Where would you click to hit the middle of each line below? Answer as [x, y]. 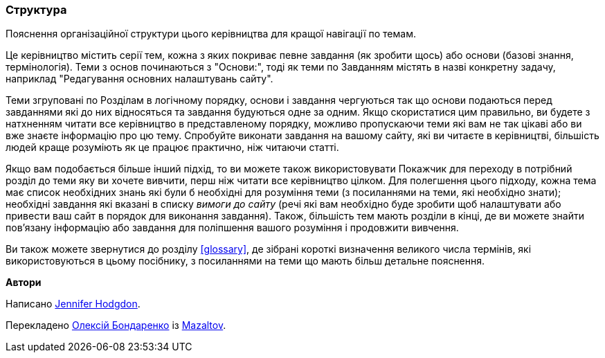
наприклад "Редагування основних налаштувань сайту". [139, 79]
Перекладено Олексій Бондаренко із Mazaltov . [116, 325]
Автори [24, 283]
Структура [36, 10]
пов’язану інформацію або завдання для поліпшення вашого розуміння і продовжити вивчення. [232, 228]
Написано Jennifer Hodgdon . [73, 304]
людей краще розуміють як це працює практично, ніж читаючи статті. [172, 147]
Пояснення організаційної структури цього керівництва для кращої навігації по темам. [211, 34]
